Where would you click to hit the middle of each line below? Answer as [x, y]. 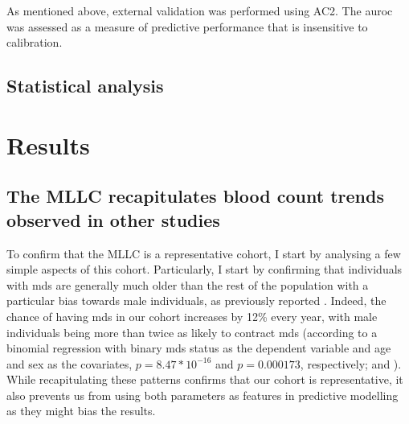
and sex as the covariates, [70, 363]
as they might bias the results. [81, 411]
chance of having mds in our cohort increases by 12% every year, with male [192, 316]
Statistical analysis [85, 86]
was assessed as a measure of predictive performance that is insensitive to [187, 26]
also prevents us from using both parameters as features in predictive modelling [202, 395]
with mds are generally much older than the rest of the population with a [188, 284]
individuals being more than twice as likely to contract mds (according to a [192, 332]
